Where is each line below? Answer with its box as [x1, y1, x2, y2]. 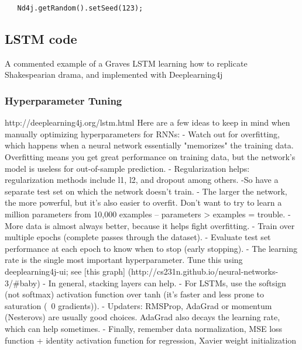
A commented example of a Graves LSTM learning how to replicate [5, 57, 248, 69]
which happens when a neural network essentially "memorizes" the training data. [5, 139, 294, 151]
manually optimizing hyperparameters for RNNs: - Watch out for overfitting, [5, 127, 280, 140]
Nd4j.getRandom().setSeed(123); [17, 4, 143, 12]
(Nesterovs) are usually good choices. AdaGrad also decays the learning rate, [5, 311, 280, 323]
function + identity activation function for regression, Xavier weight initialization [5, 334, 297, 346]
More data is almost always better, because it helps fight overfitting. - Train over [5, 219, 295, 231]
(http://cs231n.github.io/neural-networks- [128, 265, 279, 277]
